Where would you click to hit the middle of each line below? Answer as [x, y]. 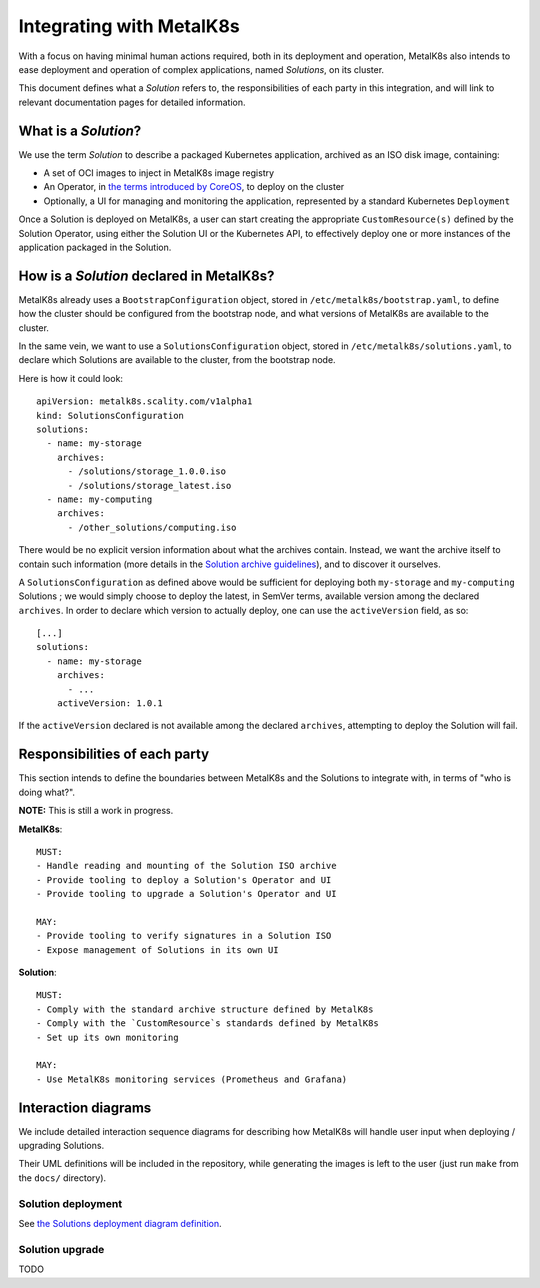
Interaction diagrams [85, 1107]
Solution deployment [70, 1203]
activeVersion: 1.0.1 [110, 703]
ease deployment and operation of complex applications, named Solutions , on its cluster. [201, 69]
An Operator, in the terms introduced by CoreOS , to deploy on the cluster [194, 187]
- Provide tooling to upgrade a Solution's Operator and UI [186, 894]
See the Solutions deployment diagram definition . [120, 1223]
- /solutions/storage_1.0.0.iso [147, 471]
